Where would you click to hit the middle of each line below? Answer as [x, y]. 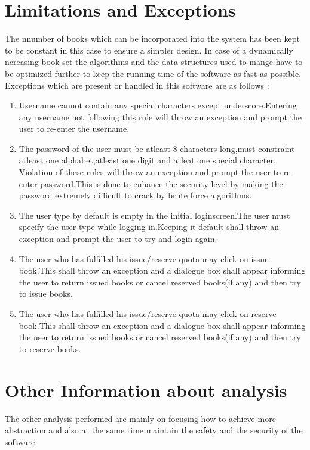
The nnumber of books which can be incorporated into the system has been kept [152, 38]
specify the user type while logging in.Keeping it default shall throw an [149, 227]
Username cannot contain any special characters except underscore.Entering [158, 105]
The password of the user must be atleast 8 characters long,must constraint [157, 148]
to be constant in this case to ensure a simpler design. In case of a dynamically [149, 50]
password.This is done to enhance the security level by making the [162, 183]
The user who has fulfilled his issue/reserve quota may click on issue [144, 258]
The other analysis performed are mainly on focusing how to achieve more [140, 418]
